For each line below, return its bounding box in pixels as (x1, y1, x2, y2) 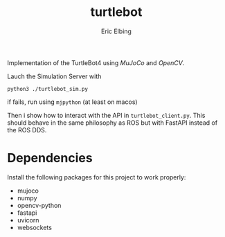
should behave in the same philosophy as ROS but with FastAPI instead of (7, 119, 218, 127)
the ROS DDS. (7, 125, 47, 134)
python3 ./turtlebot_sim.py (7, 85, 89, 92)
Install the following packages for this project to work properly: (7, 173, 186, 181)
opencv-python (17, 201, 62, 209)
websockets (17, 223, 52, 231)
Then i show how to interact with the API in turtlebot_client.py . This (7, 111, 206, 119)
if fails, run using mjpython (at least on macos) (7, 98, 138, 106)
